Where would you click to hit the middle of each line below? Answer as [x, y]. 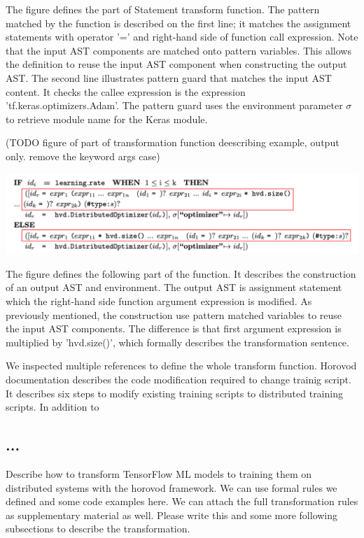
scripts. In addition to [52, 407]
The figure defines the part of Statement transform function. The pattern [163, 9]
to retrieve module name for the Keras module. [107, 119]
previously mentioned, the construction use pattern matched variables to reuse [174, 314]
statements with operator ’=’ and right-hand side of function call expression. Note [182, 37]
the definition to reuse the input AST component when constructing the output [176, 64]
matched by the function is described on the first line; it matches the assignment [178, 23]
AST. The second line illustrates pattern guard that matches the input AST [169, 77]
